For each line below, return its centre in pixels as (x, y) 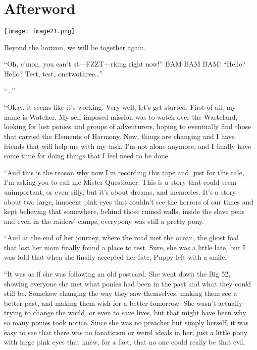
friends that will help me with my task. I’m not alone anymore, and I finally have (128, 146)
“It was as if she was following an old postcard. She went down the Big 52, (117, 274)
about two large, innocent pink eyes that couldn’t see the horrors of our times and (129, 201)
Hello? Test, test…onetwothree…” (53, 73)
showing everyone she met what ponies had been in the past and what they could (128, 283)
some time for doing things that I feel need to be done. (87, 156)
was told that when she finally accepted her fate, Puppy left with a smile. (116, 257)
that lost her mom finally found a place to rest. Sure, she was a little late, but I (125, 247)
